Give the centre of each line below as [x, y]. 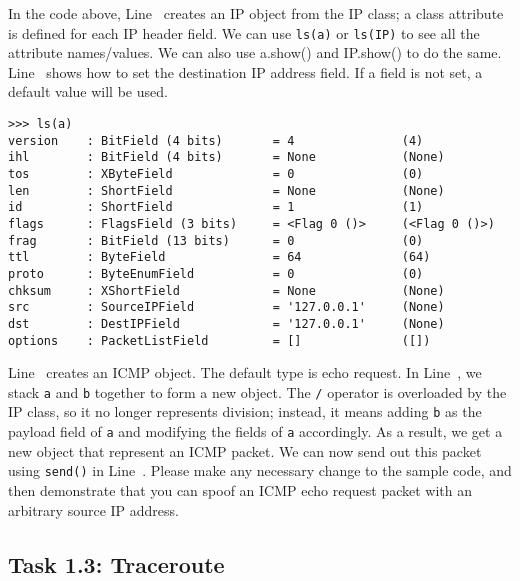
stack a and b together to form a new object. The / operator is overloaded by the [257, 391]
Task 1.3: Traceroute [116, 563]
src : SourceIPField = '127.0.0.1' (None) [226, 307]
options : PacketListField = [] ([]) [219, 340]
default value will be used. [88, 91]
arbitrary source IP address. [93, 509]
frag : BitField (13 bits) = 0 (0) [216, 240]
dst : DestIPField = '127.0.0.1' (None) [226, 323]
